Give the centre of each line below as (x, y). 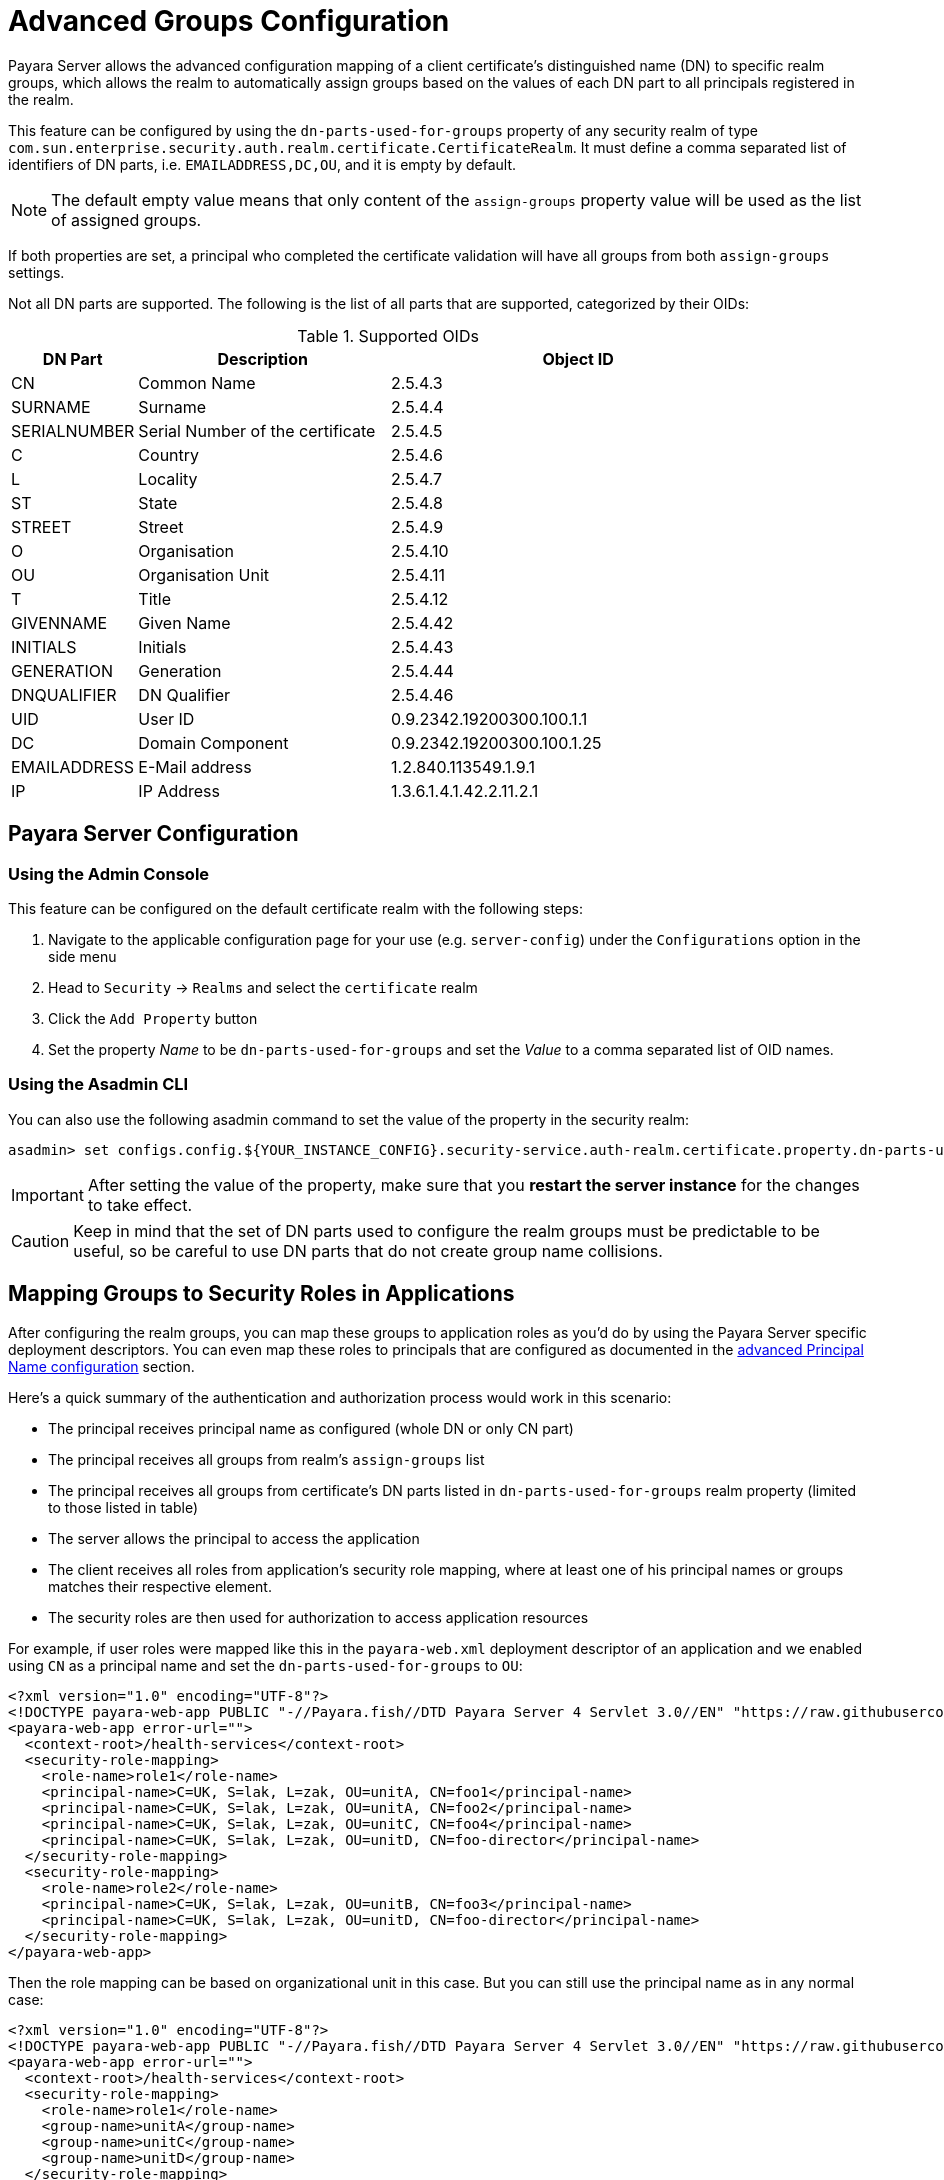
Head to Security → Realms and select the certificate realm (263, 987)
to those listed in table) (123, 1507)
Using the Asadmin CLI (98, 1084)
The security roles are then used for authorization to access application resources (318, 1617)
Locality (168, 478)
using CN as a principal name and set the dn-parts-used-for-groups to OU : (265, 1665)
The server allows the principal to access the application (234, 1538)
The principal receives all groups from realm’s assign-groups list (266, 1459)
